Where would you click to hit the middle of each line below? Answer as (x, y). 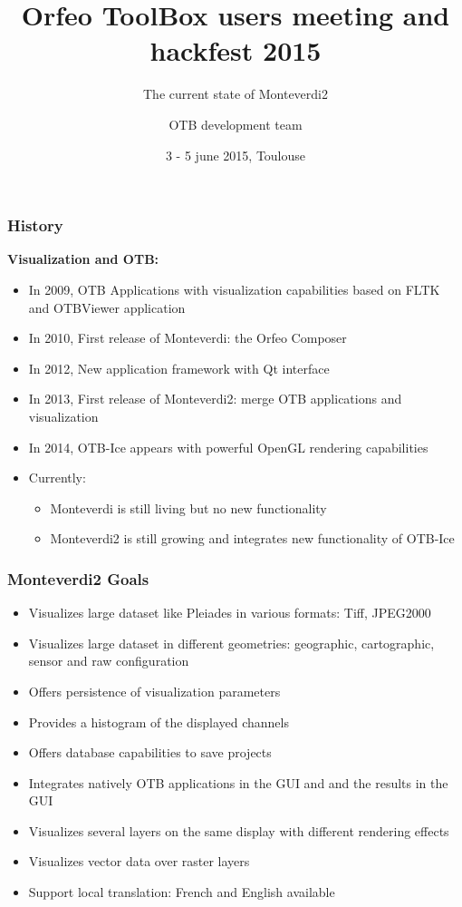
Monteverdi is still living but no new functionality (188, 507)
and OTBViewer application (107, 307)
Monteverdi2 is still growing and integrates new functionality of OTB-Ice (252, 538)
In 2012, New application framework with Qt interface (179, 368)
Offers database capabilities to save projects (150, 752)
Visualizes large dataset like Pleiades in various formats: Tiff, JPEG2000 (230, 613)
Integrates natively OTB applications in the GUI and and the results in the (238, 782)
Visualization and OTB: (83, 259)
